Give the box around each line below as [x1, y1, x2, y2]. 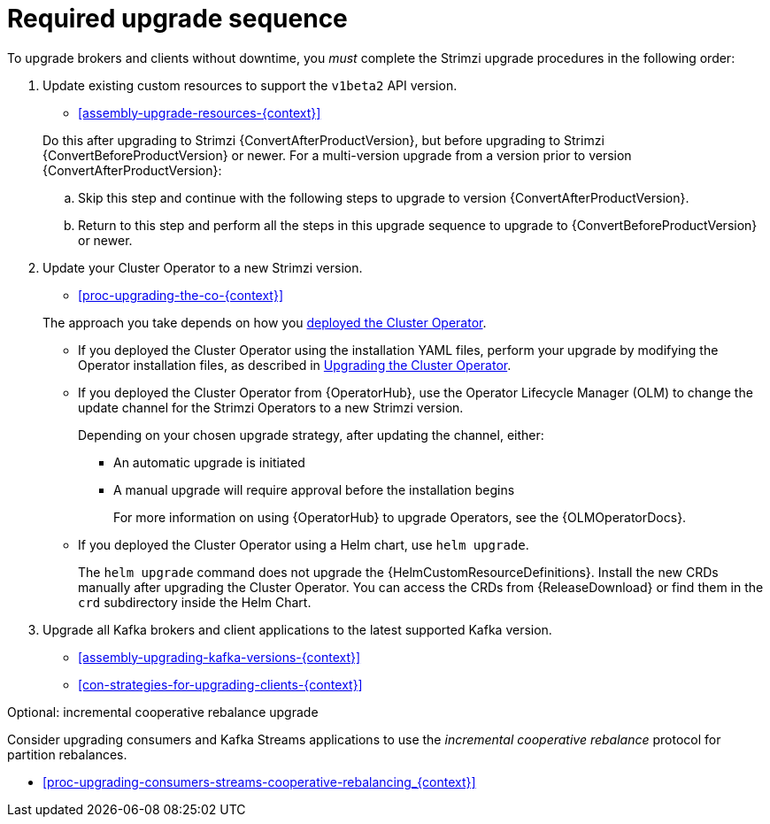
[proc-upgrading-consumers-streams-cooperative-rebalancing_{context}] [42, 774, 476, 789]
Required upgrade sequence [7, 4, 348, 34]
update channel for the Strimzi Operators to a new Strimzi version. [78, 399, 464, 415]
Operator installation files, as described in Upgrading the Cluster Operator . [78, 357, 512, 373]
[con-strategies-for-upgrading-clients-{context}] [78, 676, 363, 692]
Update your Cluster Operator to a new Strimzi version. [42, 259, 363, 275]
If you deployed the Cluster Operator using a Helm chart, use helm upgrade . [78, 536, 529, 552]
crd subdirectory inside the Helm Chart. [78, 594, 312, 610]
